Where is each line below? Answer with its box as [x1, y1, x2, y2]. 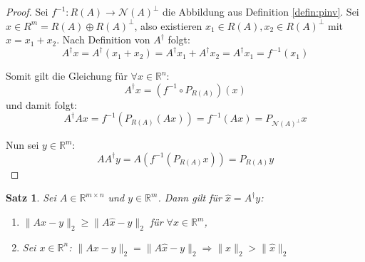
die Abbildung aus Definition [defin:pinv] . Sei [163, 4, 359, 19]
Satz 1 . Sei [6, 190, 56, 205]
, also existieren [134, 18, 202, 33]
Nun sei [6, 137, 39, 152]
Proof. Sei [6, 4, 48, 19]
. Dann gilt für [158, 190, 222, 205]
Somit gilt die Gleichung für [6, 68, 128, 83]
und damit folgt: [6, 97, 77, 112]
